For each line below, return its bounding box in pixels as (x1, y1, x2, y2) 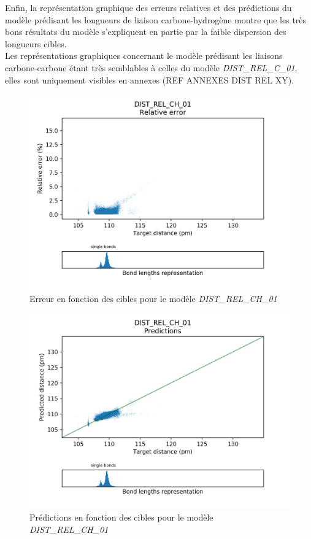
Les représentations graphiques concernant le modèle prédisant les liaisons (5, 49, 283, 62)
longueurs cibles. (5, 37, 67, 50)
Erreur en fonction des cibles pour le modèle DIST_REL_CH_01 (29, 292, 277, 304)
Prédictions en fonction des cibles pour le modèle (29, 510, 213, 523)
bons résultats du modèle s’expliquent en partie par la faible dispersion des (5, 25, 286, 38)
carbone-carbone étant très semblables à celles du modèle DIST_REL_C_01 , (5, 61, 298, 74)
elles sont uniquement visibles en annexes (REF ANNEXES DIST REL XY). (5, 73, 294, 86)
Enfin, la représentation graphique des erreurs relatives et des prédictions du (5, 1, 292, 14)
